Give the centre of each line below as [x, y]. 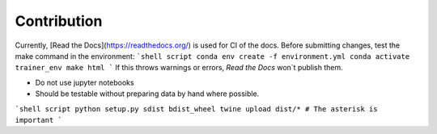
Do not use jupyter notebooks [85, 82]
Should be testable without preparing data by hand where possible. [147, 94]
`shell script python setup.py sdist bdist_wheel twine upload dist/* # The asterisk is [196, 109]
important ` [38, 120]
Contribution [59, 21]
